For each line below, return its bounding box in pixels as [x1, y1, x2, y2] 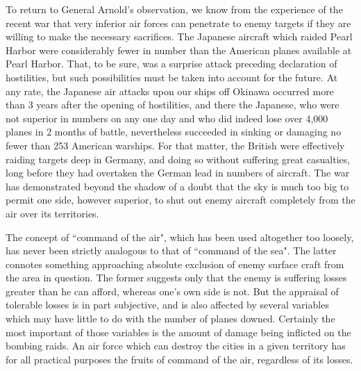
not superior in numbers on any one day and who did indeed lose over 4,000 [6, 110, 328, 125]
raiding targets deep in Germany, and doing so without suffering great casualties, [6, 151, 351, 166]
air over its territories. [6, 206, 99, 220]
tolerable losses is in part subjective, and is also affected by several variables [6, 297, 329, 312]
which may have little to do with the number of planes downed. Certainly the [6, 311, 335, 326]
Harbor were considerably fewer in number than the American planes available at [6, 42, 352, 57]
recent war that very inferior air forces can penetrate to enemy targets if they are [6, 15, 351, 30]
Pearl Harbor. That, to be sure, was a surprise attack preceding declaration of [6, 56, 337, 71]
